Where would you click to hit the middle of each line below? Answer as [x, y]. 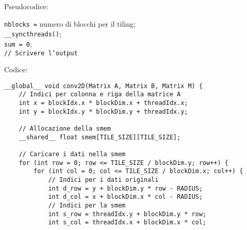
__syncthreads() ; [33, 34]
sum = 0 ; [18, 43]
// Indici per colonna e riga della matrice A [100, 95]
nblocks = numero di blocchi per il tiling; [70, 23]
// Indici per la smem [87, 205]
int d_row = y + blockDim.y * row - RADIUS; [125, 188]
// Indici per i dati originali [103, 180]
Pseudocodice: [26, 6]
